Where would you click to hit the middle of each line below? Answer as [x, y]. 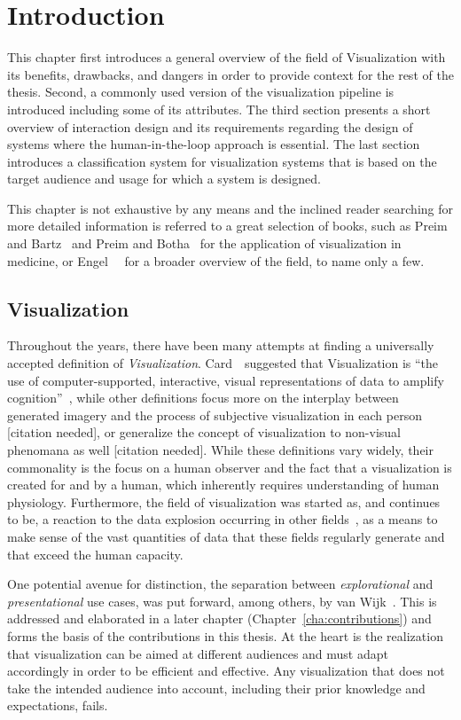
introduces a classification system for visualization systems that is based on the [222, 161]
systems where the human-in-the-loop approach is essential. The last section [214, 144]
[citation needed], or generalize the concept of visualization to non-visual [204, 432]
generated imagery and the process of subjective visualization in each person [215, 415]
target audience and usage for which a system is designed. [164, 179]
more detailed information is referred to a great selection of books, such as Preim [227, 226]
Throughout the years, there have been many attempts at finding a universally [221, 345]
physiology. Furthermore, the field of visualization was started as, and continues [224, 501]
